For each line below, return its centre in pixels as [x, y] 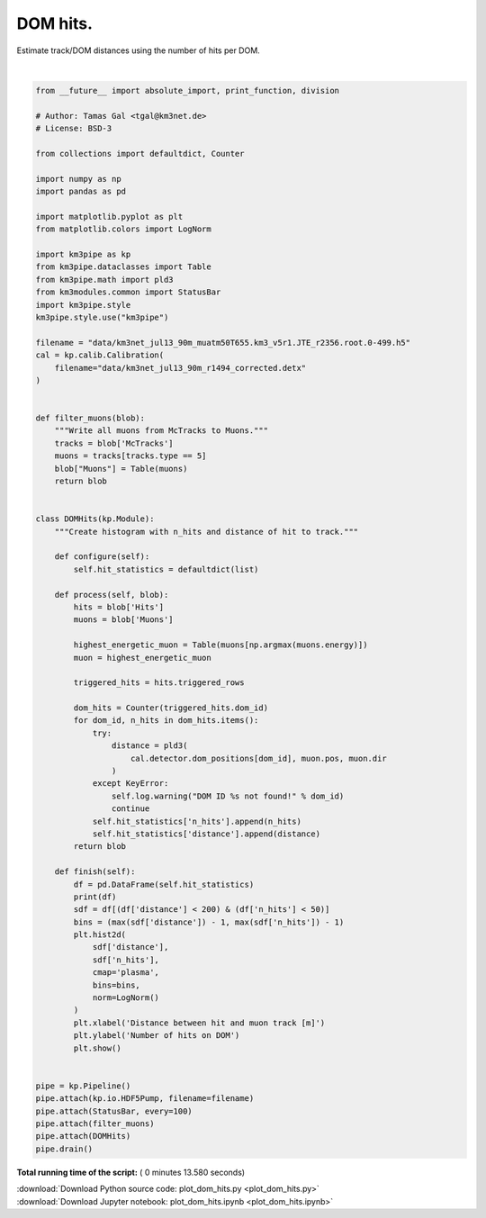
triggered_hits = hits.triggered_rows [159, 683]
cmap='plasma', [126, 973]
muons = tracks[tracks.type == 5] [130, 456]
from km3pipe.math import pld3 [105, 280]
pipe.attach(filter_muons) [95, 1123]
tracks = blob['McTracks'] [114, 443]
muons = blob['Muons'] [124, 620]
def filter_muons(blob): [90, 418]
